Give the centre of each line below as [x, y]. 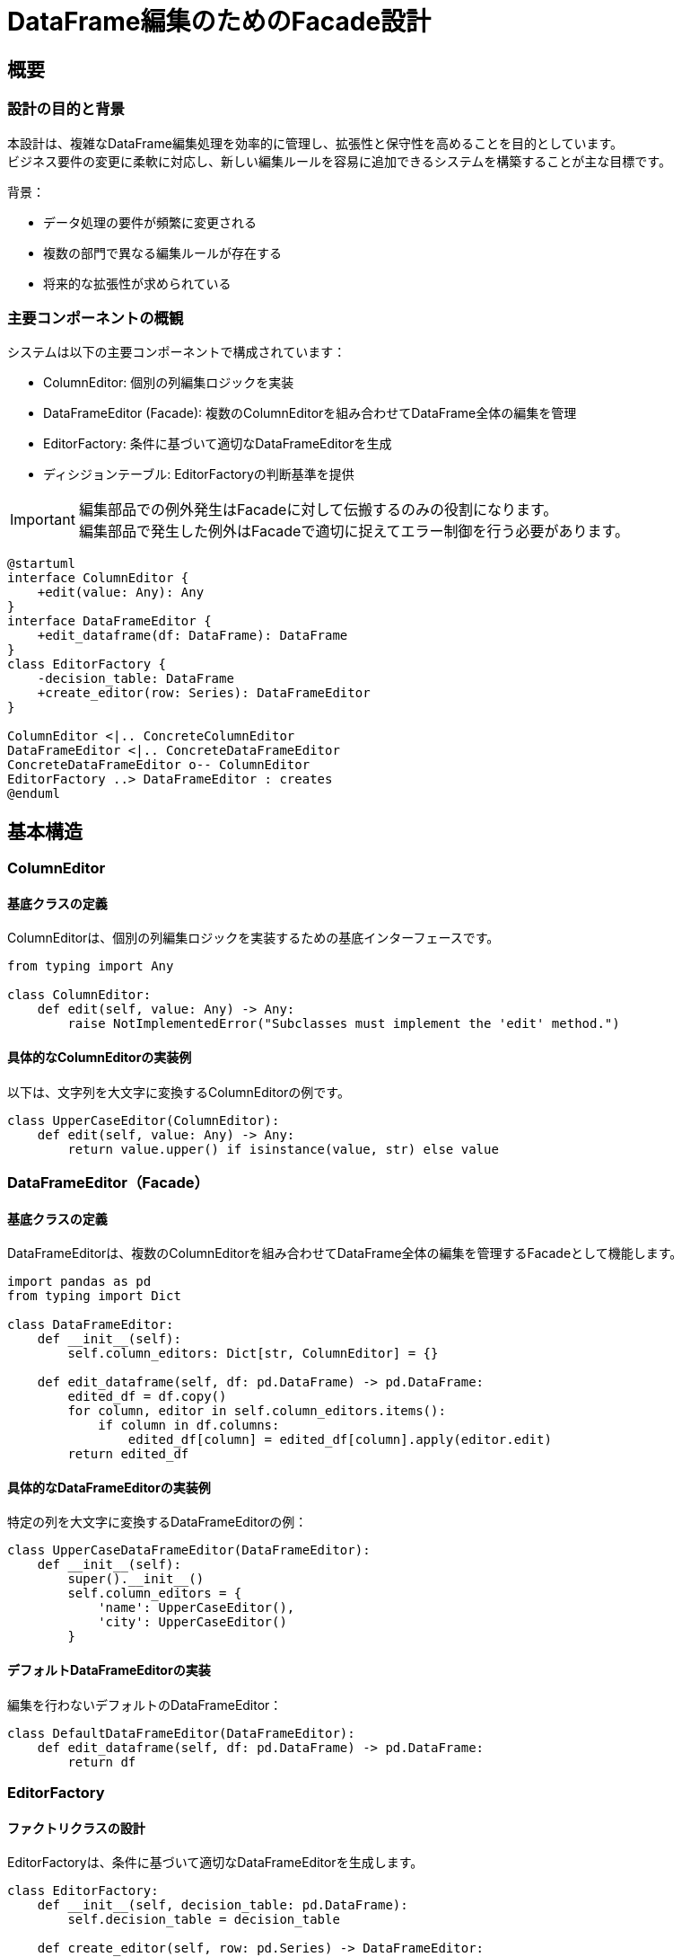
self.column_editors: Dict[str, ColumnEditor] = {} [253, 1354]
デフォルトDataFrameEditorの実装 [109, 1670]
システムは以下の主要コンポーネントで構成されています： [177, 352]
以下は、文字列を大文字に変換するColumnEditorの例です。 [179, 1092]
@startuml [41, 564]
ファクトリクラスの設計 [76, 1828]
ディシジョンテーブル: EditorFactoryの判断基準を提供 [199, 474]
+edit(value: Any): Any [121, 593]
